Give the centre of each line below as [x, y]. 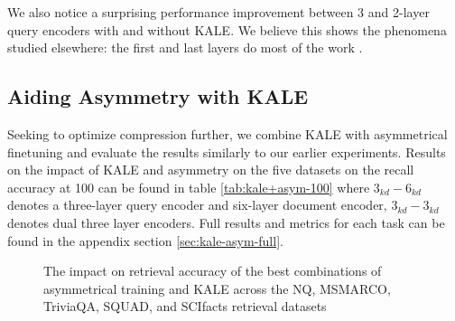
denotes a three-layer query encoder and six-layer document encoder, [197, 205]
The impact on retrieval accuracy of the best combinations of [213, 271]
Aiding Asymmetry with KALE [158, 96]
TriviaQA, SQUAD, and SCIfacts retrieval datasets [185, 306]
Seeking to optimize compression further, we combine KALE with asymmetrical [227, 133]
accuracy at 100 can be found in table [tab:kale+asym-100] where [189, 187]
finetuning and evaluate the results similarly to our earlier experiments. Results [227, 151]
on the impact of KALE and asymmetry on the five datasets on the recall [211, 170]
